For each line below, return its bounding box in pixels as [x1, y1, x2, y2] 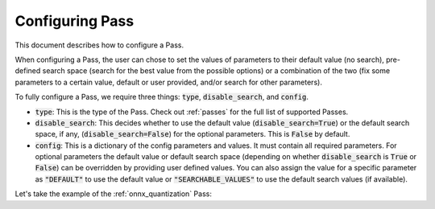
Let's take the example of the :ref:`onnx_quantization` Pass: [14, 189, 213, 199]
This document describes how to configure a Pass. [14, 40, 184, 50]
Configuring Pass [14, 12, 135, 30]
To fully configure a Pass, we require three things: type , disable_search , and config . [14, 92, 309, 102]
